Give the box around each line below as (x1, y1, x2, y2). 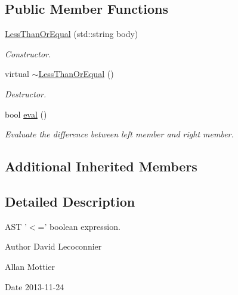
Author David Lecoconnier (5, 240, 102, 253)
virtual (5, 67, 29, 80)
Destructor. (5, 87, 47, 100)
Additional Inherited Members (5, 157, 197, 176)
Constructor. (5, 47, 51, 60)
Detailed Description (5, 192, 135, 210)
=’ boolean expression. (38, 220, 120, 232)
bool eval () (5, 107, 47, 120)
